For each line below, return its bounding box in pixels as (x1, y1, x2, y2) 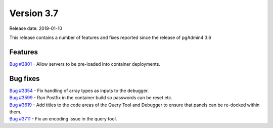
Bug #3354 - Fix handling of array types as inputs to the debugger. (9, 88, 149, 94)
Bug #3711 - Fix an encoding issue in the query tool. (9, 116, 117, 122)
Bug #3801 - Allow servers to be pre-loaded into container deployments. (9, 61, 160, 67)
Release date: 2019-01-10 (9, 25, 63, 31)
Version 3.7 (9, 8, 59, 19)
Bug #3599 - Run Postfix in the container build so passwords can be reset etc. (9, 95, 173, 101)
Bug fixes (9, 74, 40, 83)
